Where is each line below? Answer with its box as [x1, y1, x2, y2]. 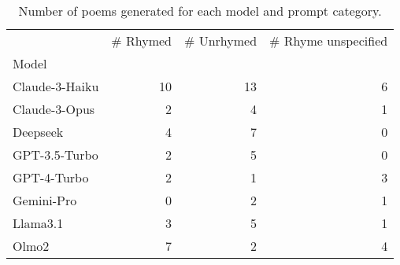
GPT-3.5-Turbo [13, 145, 98, 164]
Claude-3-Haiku [13, 77, 99, 95]
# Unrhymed [184, 31, 257, 50]
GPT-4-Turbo [13, 168, 89, 186]
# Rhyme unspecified [269, 31, 388, 50]
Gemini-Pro [13, 191, 77, 209]
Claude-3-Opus [13, 100, 95, 118]
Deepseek [13, 123, 64, 141]
